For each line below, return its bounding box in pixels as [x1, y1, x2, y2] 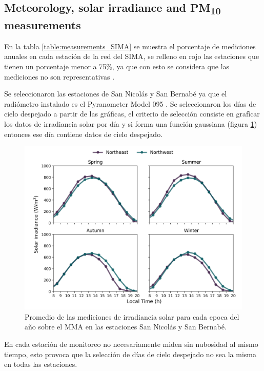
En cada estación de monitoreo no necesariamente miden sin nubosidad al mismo [4, 339, 258, 349]
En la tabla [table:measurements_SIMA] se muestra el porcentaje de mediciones [4, 41, 256, 51]
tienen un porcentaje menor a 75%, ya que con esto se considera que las [4, 61, 230, 72]
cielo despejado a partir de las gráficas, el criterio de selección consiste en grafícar [4, 108, 260, 119]
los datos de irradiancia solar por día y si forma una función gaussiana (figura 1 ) [4, 119, 257, 129]
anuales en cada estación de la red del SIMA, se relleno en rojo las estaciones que [4, 51, 259, 62]
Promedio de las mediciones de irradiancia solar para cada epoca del [25, 311, 239, 322]
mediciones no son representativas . [4, 71, 115, 82]
